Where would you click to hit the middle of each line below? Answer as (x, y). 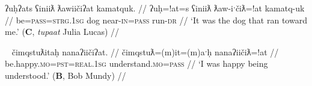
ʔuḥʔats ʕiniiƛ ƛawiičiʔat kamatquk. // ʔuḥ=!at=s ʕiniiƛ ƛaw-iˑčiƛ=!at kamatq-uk (155, 8)
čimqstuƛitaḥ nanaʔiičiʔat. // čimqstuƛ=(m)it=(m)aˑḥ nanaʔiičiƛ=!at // (145, 51)
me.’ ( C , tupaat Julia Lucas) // (62, 32)
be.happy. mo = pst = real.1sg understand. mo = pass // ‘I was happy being (136, 63)
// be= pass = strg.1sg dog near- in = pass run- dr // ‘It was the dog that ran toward (156, 20)
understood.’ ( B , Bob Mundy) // (66, 75)
